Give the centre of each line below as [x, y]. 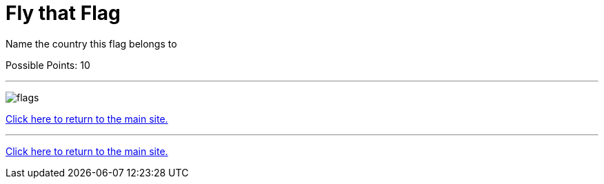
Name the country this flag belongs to [91, 43]
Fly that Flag [63, 13]
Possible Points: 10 [48, 65]
